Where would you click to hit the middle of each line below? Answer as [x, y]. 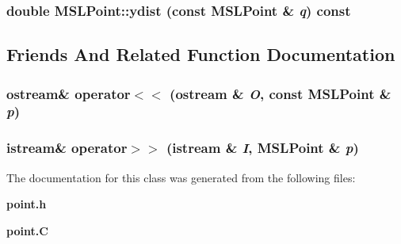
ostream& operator [69, 93]
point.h [27, 204]
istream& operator [67, 148]
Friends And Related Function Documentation [201, 54]
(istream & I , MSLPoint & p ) [262, 148]
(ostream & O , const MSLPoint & [281, 93]
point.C [27, 230]
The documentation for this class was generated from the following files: [181, 177]
